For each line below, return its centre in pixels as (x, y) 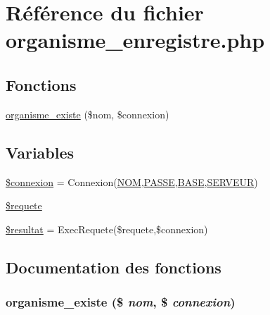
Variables (40, 152)
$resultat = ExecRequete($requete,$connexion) (107, 229)
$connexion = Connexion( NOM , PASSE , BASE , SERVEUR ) (132, 181)
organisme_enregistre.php (135, 40)
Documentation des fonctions (114, 267)
